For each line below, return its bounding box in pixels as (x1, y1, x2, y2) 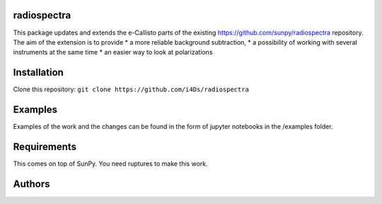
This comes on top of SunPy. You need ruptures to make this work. (13, 159, 208, 168)
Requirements (13, 140, 77, 152)
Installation (13, 67, 64, 79)
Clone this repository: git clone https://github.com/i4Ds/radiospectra (13, 85, 249, 93)
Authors (13, 178, 50, 190)
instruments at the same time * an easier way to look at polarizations (13, 48, 213, 57)
